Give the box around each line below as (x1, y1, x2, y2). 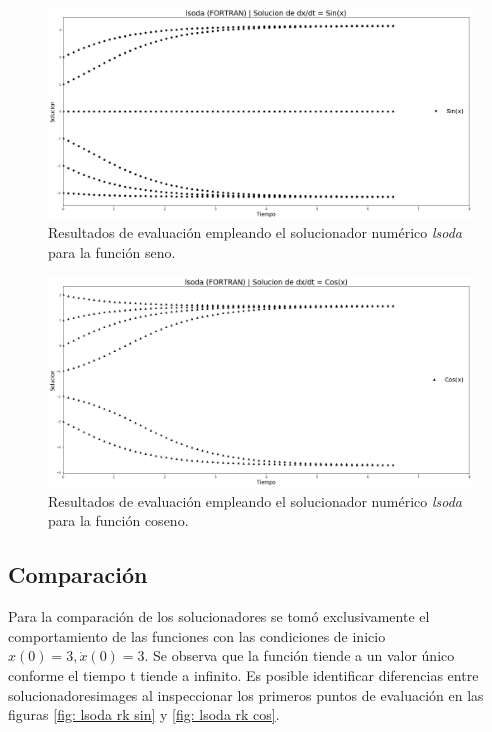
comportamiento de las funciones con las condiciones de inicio (8, 625, 386, 646)
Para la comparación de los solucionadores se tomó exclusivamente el (8, 606, 430, 627)
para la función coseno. (48, 510, 189, 531)
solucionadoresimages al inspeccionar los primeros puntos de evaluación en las (8, 684, 484, 705)
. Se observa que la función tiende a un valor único (144, 645, 455, 666)
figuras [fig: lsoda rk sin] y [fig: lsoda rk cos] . (8, 704, 280, 725)
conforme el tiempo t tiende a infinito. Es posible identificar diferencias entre (8, 665, 479, 686)
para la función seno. (48, 241, 176, 262)
